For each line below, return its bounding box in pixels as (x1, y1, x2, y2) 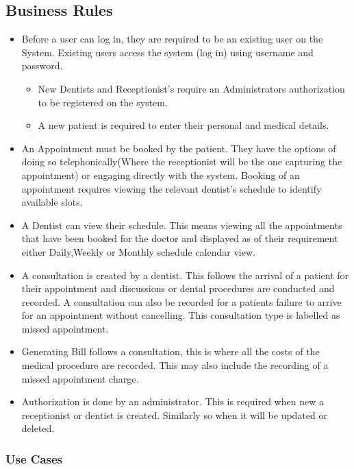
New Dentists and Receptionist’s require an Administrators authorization (38, 81, 345, 95)
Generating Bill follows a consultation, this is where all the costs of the (21, 344, 320, 359)
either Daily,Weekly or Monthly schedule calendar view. (21, 244, 255, 258)
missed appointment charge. (21, 371, 139, 385)
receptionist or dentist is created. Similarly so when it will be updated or (21, 407, 327, 422)
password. (21, 58, 63, 73)
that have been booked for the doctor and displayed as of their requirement (21, 231, 338, 245)
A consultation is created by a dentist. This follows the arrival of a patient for (21, 267, 349, 282)
